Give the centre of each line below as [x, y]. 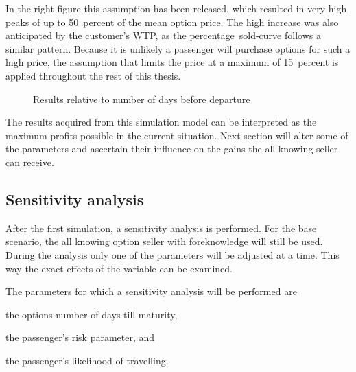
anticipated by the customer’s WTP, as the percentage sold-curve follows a [163, 35]
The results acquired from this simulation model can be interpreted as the [161, 122]
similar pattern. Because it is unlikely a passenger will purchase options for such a [178, 48]
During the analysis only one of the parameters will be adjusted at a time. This [173, 254]
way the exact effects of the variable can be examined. [119, 268]
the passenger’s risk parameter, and [80, 337]
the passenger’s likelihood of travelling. [87, 360]
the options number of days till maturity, [92, 314]
